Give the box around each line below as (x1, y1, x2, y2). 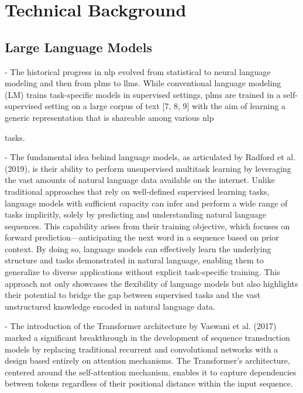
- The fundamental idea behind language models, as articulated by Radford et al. (5, 151, 296, 163)
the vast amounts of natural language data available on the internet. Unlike (5, 174, 275, 186)
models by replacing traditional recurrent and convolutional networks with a (5, 343, 278, 355)
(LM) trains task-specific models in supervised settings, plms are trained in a (5, 88, 281, 100)
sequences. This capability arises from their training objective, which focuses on (5, 219, 290, 232)
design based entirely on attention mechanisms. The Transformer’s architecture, (5, 354, 290, 367)
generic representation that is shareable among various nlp (5, 111, 214, 123)
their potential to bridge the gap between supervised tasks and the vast (5, 289, 261, 301)
